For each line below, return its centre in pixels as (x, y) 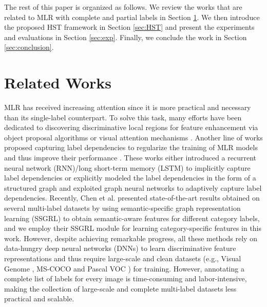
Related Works (58, 83)
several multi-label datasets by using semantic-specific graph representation (122, 208)
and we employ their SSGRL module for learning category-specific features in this (133, 228)
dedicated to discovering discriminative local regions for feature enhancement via (131, 127)
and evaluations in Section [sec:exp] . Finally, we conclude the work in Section (126, 37)
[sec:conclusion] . (29, 47)
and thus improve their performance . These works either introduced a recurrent (130, 158)
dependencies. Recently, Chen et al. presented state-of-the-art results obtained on (132, 198)
